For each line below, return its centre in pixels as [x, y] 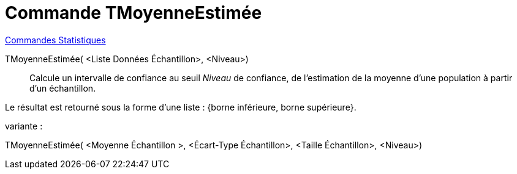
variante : [24, 126]
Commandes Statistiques [55, 40]
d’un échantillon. [63, 88]
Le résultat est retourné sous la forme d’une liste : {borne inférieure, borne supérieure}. [181, 107]
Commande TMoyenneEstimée [134, 13]
